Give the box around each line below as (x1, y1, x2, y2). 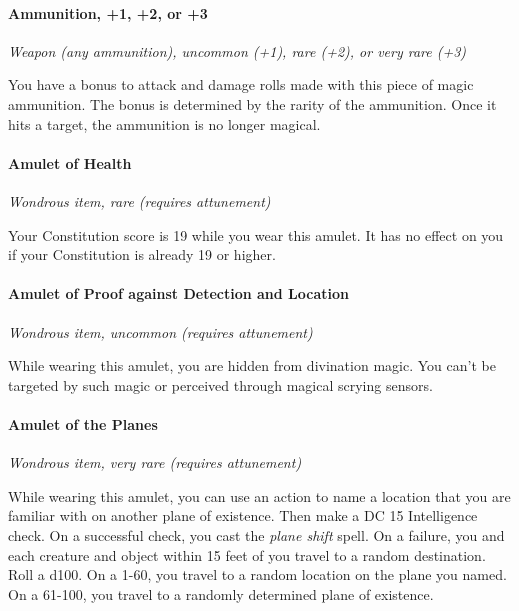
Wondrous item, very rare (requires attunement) (8, 452, 302, 473)
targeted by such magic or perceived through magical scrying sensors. (8, 374, 433, 395)
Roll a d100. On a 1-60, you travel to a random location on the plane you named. (8, 564, 507, 585)
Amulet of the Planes (8, 413, 158, 434)
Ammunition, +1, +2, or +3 (8, 2, 208, 23)
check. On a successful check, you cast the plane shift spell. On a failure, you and (8, 524, 505, 545)
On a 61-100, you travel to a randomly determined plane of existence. (8, 583, 434, 604)
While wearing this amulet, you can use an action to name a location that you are (8, 485, 511, 506)
